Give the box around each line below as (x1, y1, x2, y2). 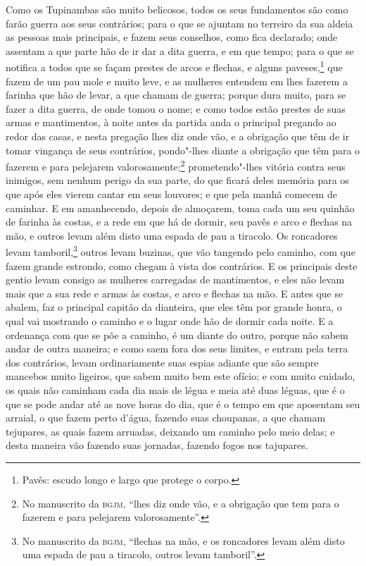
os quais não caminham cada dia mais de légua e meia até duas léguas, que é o (6, 383, 345, 397)
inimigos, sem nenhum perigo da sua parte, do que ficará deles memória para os (6, 173, 349, 187)
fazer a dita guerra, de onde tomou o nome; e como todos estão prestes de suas (6, 101, 346, 116)
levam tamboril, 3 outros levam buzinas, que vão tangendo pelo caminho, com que (6, 242, 355, 259)
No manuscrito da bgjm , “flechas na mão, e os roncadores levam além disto (22, 533, 345, 548)
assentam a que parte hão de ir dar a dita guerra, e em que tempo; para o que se (6, 43, 354, 58)
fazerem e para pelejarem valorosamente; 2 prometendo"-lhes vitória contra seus (6, 157, 346, 173)
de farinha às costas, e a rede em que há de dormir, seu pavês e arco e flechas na (6, 214, 353, 229)
